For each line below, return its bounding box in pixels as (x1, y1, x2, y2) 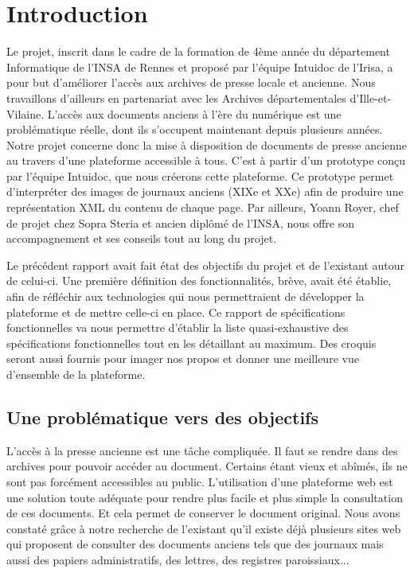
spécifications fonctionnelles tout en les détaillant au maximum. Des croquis (6, 334, 377, 351)
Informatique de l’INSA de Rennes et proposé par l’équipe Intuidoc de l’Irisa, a (6, 58, 393, 75)
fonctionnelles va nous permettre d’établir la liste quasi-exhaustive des (6, 319, 349, 336)
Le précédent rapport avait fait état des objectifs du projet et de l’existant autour (6, 256, 404, 273)
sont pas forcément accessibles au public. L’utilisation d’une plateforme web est (6, 473, 393, 489)
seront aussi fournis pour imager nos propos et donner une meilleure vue (6, 350, 359, 367)
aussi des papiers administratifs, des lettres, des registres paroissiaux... (6, 551, 350, 567)
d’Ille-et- (350, 89, 392, 106)
